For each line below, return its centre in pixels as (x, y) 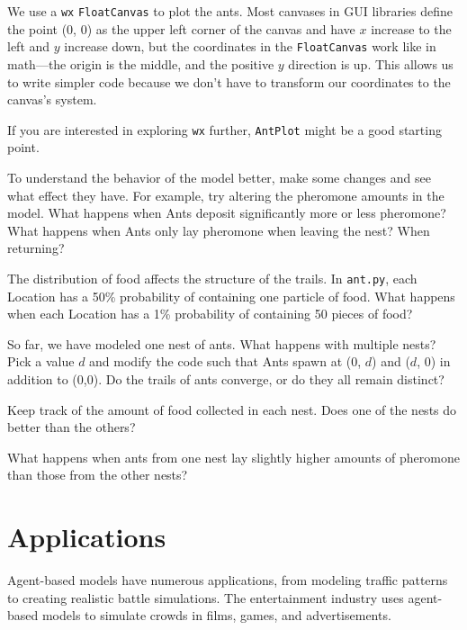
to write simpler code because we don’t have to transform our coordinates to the (229, 81)
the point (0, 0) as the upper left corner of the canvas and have (181, 28)
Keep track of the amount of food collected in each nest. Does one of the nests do (232, 409)
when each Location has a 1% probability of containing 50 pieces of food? (210, 314)
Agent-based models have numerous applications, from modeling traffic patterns (228, 580)
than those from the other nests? (98, 475)
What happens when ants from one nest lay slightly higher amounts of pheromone (233, 457)
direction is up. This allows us (371, 63)
